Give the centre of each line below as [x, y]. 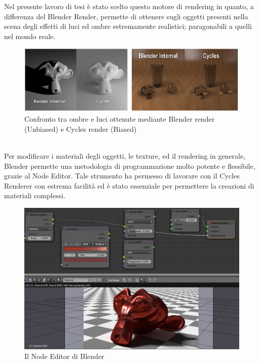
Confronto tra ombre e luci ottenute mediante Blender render [120, 119]
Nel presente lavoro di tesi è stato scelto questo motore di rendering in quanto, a [129, 6]
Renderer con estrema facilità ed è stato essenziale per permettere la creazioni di [129, 185]
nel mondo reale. [30, 36]
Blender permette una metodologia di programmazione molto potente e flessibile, [130, 166]
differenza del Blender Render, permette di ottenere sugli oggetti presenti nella [126, 16]
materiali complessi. [35, 195]
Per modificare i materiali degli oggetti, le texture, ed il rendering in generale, [125, 155]
